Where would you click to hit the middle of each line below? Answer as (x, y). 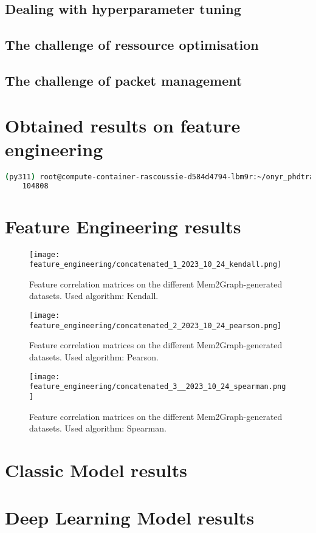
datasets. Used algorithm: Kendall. (94, 296)
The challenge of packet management (124, 80)
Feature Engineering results (123, 226)
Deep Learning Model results (130, 518)
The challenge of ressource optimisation (132, 45)
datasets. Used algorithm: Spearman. (98, 428)
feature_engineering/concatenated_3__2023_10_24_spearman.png (158, 387)
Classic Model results (96, 469)
